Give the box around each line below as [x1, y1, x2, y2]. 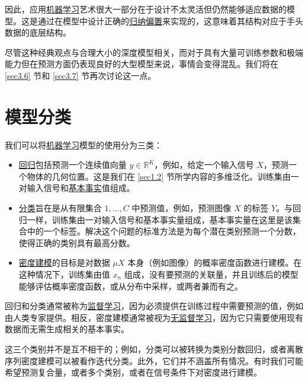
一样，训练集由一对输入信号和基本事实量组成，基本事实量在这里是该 [27, 213, 293, 225]
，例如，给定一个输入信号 [154, 158, 254, 171]
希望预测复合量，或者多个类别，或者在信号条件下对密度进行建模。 [5, 366, 262, 378]
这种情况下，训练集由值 [18, 268, 110, 281]
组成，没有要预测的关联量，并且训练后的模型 [124, 268, 299, 281]
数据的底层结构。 [5, 26, 71, 39]
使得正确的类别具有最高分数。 [18, 236, 135, 249]
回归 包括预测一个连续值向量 [18, 158, 127, 171]
